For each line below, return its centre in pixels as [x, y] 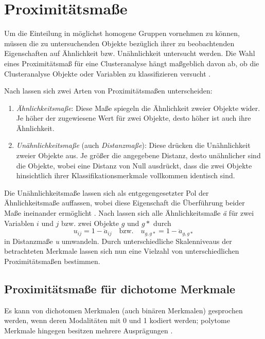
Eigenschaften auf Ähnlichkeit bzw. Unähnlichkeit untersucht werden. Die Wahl [130, 53]
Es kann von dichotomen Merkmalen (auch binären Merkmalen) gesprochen [123, 310]
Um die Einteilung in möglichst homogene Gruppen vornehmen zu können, [122, 33]
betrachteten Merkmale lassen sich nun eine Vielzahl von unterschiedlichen [122, 251]
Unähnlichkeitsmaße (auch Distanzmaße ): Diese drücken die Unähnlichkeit [133, 145]
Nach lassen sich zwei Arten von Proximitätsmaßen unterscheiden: [108, 91]
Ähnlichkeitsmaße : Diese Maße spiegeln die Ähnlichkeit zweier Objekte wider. [138, 108]
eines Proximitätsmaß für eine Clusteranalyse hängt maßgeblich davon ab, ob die [132, 63]
